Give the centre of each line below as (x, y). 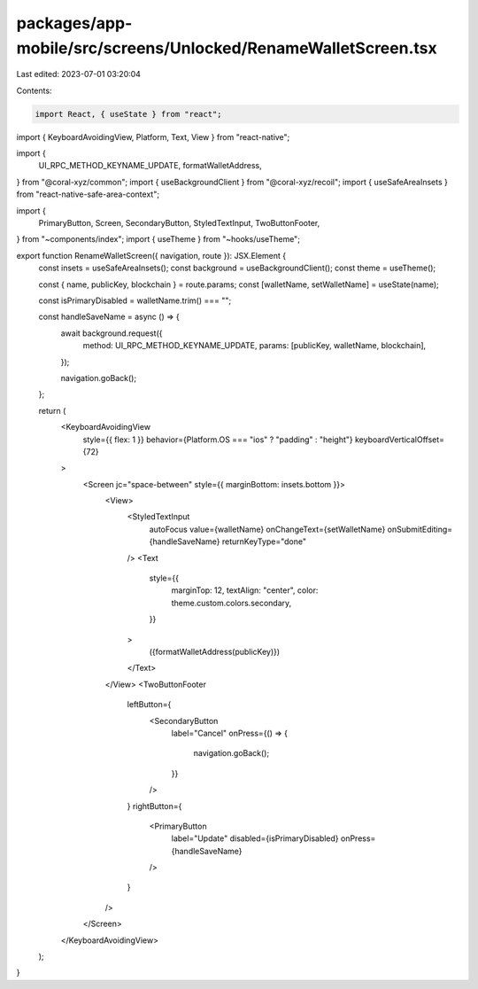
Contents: (34, 90)
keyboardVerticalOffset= (400, 440)
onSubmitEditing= (420, 529)
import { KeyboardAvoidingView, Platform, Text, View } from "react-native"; (153, 136)
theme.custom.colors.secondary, (231, 603)
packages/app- (74, 23)
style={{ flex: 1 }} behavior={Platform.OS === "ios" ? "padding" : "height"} (218, 440)
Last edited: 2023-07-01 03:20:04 (79, 74)
